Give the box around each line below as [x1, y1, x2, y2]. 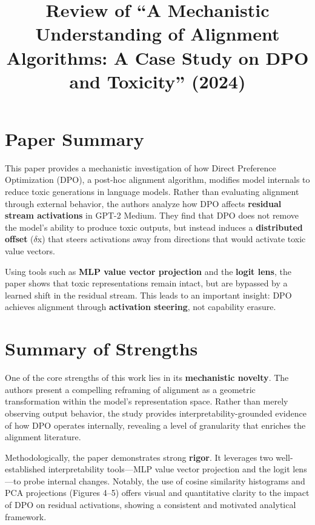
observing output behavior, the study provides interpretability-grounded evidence [5, 406, 307, 419]
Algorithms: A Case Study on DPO [6, 45, 309, 70]
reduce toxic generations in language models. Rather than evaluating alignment [5, 185, 299, 198]
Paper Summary [5, 126, 144, 151]
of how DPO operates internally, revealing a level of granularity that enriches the [5, 418, 306, 431]
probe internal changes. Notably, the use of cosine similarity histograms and [24, 474, 305, 487]
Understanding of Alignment [35, 21, 280, 46]
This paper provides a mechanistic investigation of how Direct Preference [5, 161, 276, 174]
